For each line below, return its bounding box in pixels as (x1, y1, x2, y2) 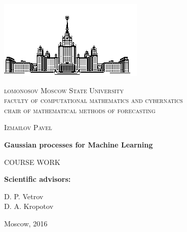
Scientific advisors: (4, 174, 71, 184)
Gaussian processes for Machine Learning (4, 139, 153, 150)
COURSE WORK (4, 156, 60, 167)
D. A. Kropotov (4, 201, 54, 212)
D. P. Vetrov (4, 191, 43, 201)
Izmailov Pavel (4, 122, 52, 133)
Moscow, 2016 (4, 218, 48, 228)
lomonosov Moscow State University (4, 85, 124, 95)
